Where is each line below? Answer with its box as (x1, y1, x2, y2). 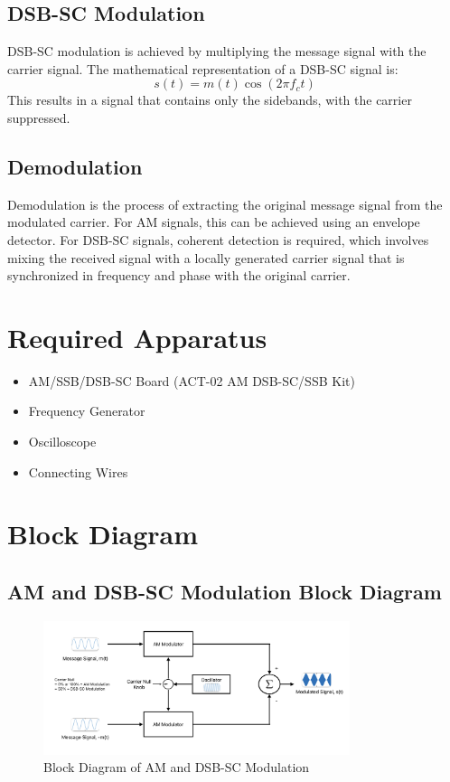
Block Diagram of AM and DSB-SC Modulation (43, 758, 310, 777)
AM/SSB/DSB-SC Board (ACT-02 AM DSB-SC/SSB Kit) (28, 371, 355, 390)
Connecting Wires (28, 462, 128, 481)
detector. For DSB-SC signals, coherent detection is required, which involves (7, 230, 429, 249)
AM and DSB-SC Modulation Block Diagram (7, 578, 442, 606)
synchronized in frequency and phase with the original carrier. (7, 266, 351, 285)
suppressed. (7, 108, 70, 127)
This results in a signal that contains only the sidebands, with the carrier (7, 90, 412, 109)
